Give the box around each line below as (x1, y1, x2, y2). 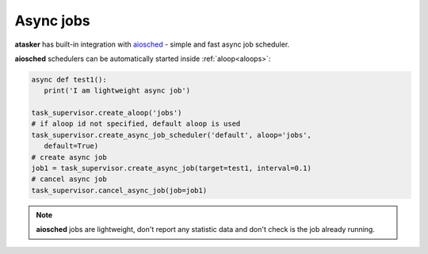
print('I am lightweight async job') (44, 86, 190, 95)
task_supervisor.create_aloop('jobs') (31, 108, 182, 118)
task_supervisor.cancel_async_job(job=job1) (31, 186, 208, 195)
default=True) (44, 142, 99, 150)
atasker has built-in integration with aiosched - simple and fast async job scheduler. (14, 40, 290, 49)
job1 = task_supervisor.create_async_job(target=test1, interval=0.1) (31, 164, 312, 173)
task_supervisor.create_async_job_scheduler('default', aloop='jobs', (31, 131, 312, 139)
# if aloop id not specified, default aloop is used (31, 119, 241, 128)
